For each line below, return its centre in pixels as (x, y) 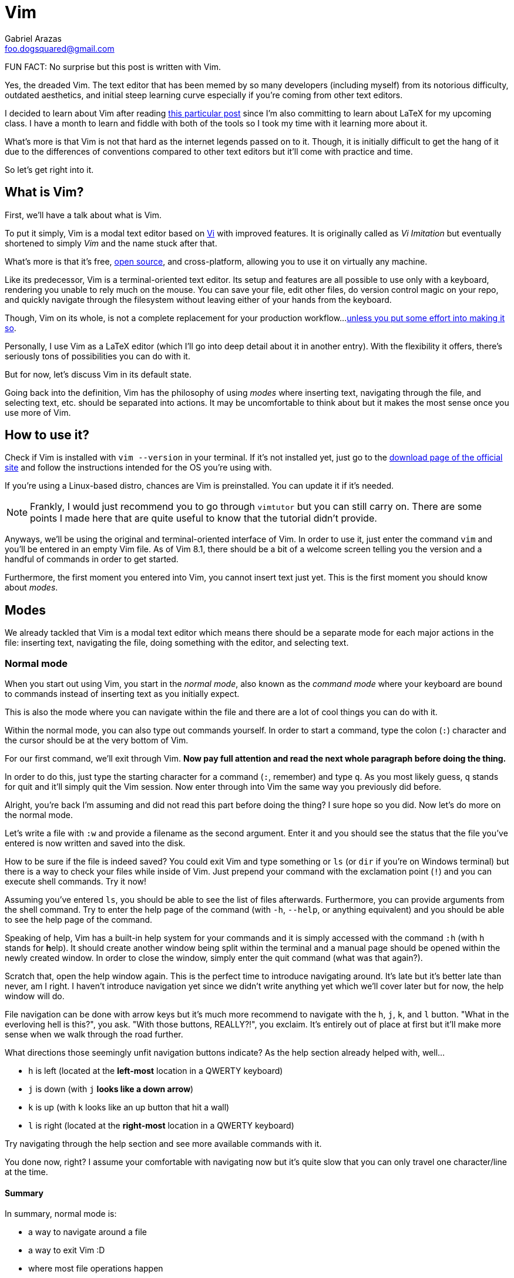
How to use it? (47, 435)
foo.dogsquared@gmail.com (60, 48)
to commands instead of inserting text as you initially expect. (122, 694)
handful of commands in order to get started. (92, 559)
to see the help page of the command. (79, 920)
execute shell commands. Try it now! (76, 882)
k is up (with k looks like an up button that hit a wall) (129, 1107)
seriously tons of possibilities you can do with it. (98, 356)
